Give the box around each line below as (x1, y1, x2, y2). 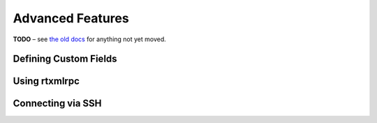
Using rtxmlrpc (13, 75, 80, 87)
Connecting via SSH (13, 98, 102, 110)
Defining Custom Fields (13, 53, 118, 65)
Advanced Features (13, 10, 129, 26)
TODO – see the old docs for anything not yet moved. (13, 35, 167, 43)
